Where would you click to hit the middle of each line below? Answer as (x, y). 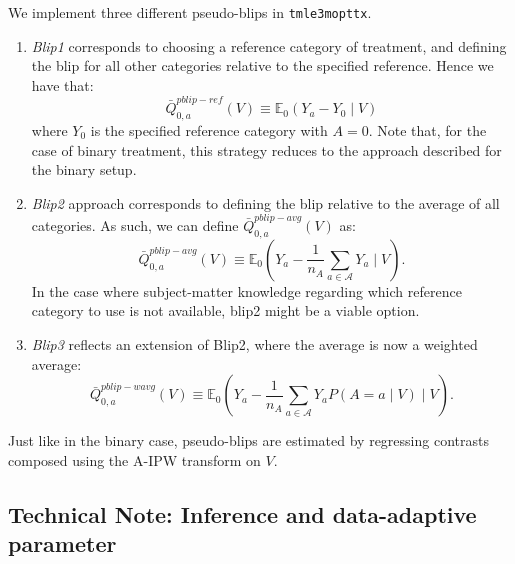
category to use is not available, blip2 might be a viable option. (225, 310)
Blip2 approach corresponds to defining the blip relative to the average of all (265, 202)
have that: (62, 84)
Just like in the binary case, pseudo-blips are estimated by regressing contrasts (248, 440)
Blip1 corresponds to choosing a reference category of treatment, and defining (269, 45)
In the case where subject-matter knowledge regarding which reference (246, 290)
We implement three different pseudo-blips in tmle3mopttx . (190, 12)
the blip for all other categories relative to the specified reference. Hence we (262, 65)
